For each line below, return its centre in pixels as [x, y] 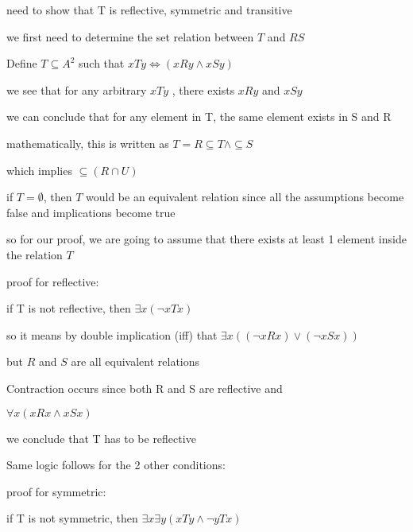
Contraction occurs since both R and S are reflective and [145, 388]
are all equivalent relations [135, 361]
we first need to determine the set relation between [130, 36]
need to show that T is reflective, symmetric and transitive [149, 10]
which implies [39, 170]
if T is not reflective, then [69, 308]
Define [22, 63]
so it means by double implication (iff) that [112, 334]
